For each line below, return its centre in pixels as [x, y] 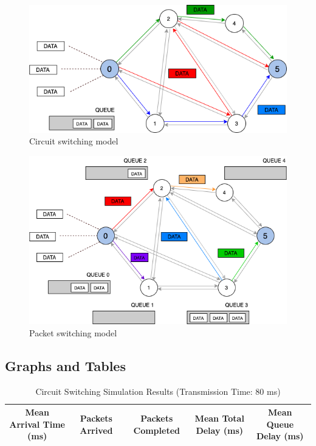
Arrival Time [37, 424]
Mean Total [219, 418]
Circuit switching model [74, 141]
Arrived [96, 430]
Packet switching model [73, 332]
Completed [156, 430]
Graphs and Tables [65, 365]
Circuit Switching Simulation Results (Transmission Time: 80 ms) [158, 391]
